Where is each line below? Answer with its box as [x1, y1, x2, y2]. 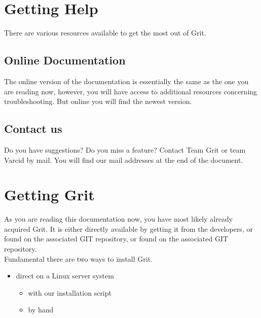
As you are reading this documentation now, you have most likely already [4, 214, 233, 224]
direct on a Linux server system [16, 270, 114, 281]
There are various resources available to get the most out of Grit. [4, 27, 206, 38]
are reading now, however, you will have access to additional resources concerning [4, 86, 257, 96]
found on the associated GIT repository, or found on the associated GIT [4, 233, 229, 244]
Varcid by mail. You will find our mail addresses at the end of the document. [4, 154, 243, 165]
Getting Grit [4, 184, 95, 205]
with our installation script [28, 287, 111, 298]
